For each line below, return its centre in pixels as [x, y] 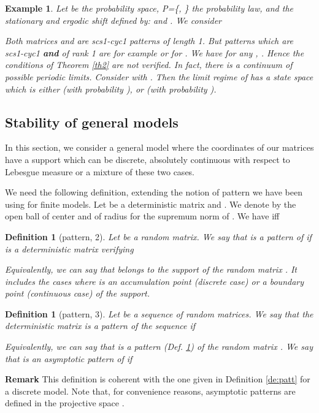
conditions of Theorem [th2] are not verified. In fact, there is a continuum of [149, 65]
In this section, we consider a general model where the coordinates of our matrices [159, 147]
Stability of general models [92, 122]
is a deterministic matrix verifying [69, 248]
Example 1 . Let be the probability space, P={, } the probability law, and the [149, 8]
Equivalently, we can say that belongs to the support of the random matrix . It [151, 269]
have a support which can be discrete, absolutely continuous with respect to [148, 159]
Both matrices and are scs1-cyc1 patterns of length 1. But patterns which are [149, 41]
